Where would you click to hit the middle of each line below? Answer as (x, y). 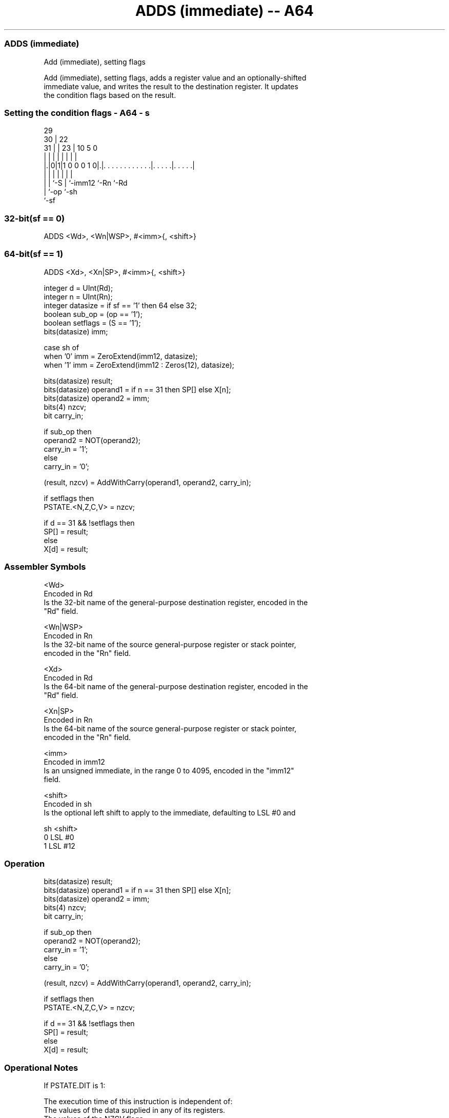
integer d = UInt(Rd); (78, 288)
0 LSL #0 (59, 837)
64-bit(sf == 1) (34, 254)
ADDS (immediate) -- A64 (224, 11)
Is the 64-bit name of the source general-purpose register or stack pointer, (170, 728)
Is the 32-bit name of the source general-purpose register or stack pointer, (170, 644)
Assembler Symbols (45, 567)
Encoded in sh (68, 804)
